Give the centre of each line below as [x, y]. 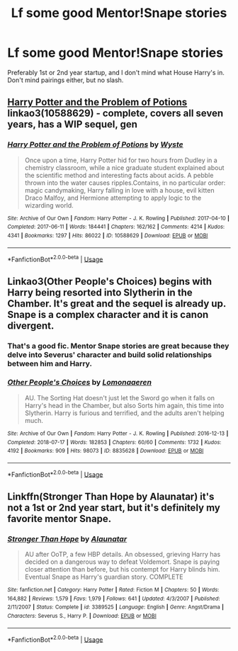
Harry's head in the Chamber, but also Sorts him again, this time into [124, 405]
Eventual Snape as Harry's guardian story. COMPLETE [104, 577]
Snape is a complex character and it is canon [108, 314]
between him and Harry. [50, 363]
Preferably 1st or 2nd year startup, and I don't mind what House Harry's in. [116, 72]
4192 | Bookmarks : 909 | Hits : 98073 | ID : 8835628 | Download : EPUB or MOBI [106, 451]
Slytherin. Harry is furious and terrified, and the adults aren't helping [124, 413]
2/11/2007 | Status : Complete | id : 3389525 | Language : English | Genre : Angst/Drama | [116, 607]
